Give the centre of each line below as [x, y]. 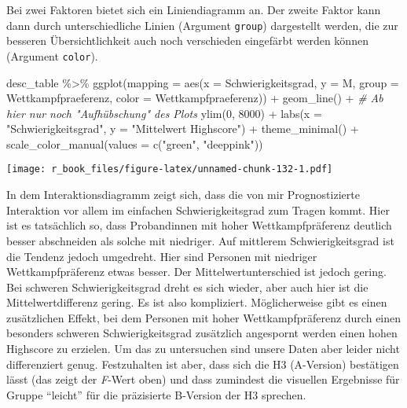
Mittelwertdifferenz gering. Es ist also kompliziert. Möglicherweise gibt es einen [197, 302]
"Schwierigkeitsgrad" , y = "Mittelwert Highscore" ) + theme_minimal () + [183, 129]
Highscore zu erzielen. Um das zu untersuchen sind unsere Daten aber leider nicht [203, 349]
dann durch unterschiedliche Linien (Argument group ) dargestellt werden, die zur [202, 25]
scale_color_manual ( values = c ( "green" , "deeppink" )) [135, 143]
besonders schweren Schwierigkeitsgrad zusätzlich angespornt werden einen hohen [202, 333]
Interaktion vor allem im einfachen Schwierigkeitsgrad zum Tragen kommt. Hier [198, 210]
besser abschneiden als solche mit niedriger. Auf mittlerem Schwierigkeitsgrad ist [200, 240]
